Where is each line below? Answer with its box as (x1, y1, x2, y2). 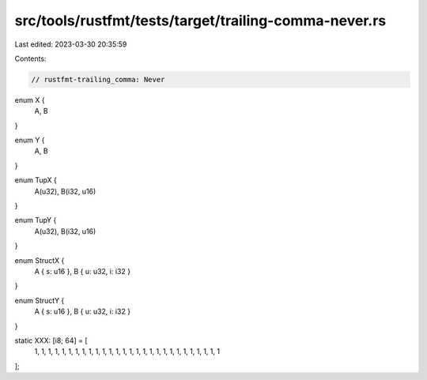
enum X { (14, 95, 45, 104)
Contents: (14, 54, 47, 63)
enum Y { (14, 135, 45, 145)
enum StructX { (14, 255, 65, 265)
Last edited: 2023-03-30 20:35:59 (14, 40, 127, 49)
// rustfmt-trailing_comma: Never (31, 75, 165, 84)
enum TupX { (14, 175, 57, 185)
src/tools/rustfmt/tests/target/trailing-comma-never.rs (14, 12, 387, 29)
